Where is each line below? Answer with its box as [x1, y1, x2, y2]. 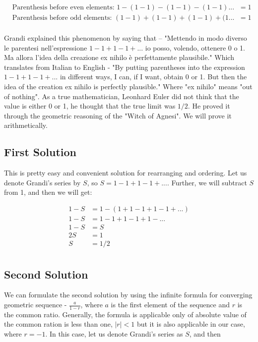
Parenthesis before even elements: [12, 4, 115, 11]
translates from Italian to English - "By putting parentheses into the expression [4, 61, 245, 72]
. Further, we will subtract [167, 177, 247, 187]
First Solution [4, 144, 77, 160]
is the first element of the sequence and [111, 299, 230, 309]
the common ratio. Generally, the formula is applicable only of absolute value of [4, 309, 247, 319]
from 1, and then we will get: [4, 187, 92, 197]
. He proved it [188, 101, 230, 111]
